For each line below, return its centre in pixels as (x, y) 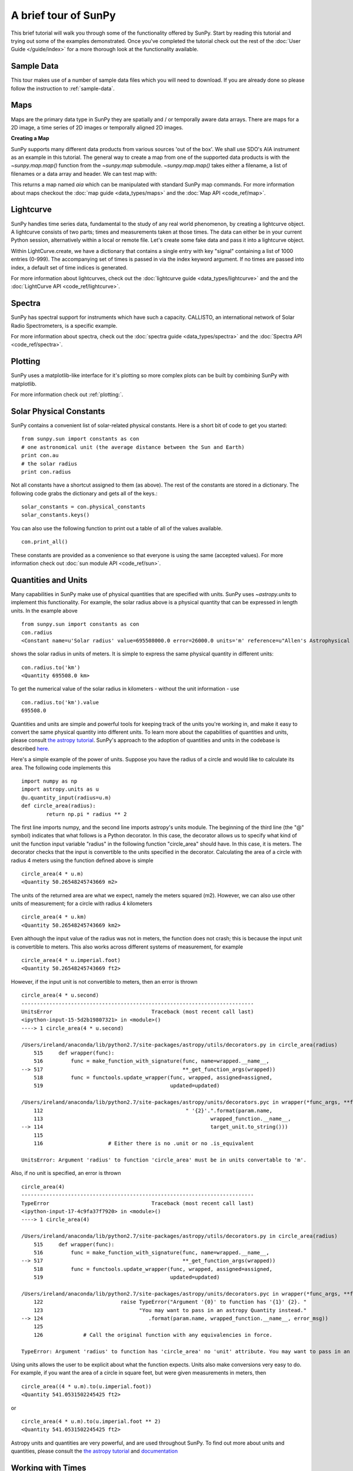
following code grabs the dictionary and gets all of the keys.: (84, 493)
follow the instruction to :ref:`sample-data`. (63, 88)
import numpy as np (49, 781)
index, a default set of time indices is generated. (69, 267)
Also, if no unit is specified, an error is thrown (66, 1173)
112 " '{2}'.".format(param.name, (153, 1110)
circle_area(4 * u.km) (54, 917)
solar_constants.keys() (56, 515)
